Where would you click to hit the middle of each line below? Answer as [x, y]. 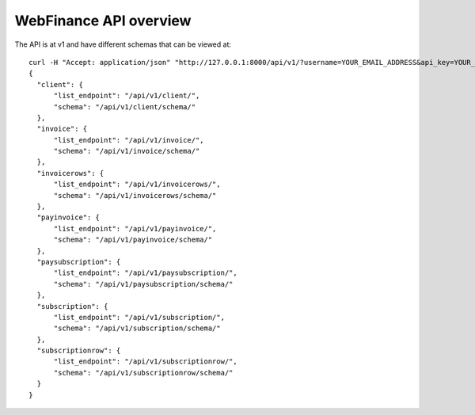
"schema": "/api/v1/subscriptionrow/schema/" [143, 373]
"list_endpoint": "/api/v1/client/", [127, 96]
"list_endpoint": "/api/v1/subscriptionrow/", [145, 362]
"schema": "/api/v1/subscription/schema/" [137, 328]
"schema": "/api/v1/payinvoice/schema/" [133, 240]
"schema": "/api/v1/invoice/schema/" [127, 151]
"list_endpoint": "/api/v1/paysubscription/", [145, 273]
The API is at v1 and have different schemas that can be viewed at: [123, 44]
